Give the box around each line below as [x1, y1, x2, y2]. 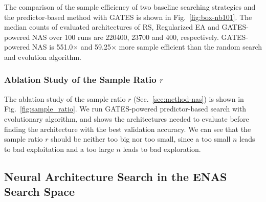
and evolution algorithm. [4, 51, 81, 62]
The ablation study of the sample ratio [4, 93, 126, 104]
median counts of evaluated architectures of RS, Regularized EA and [4, 21, 219, 32]
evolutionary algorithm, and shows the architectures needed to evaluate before [4, 113, 249, 124]
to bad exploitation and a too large [4, 143, 114, 154]
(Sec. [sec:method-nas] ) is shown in [134, 93, 244, 104]
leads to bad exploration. [123, 143, 201, 154]
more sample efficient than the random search [119, 41, 262, 52]
